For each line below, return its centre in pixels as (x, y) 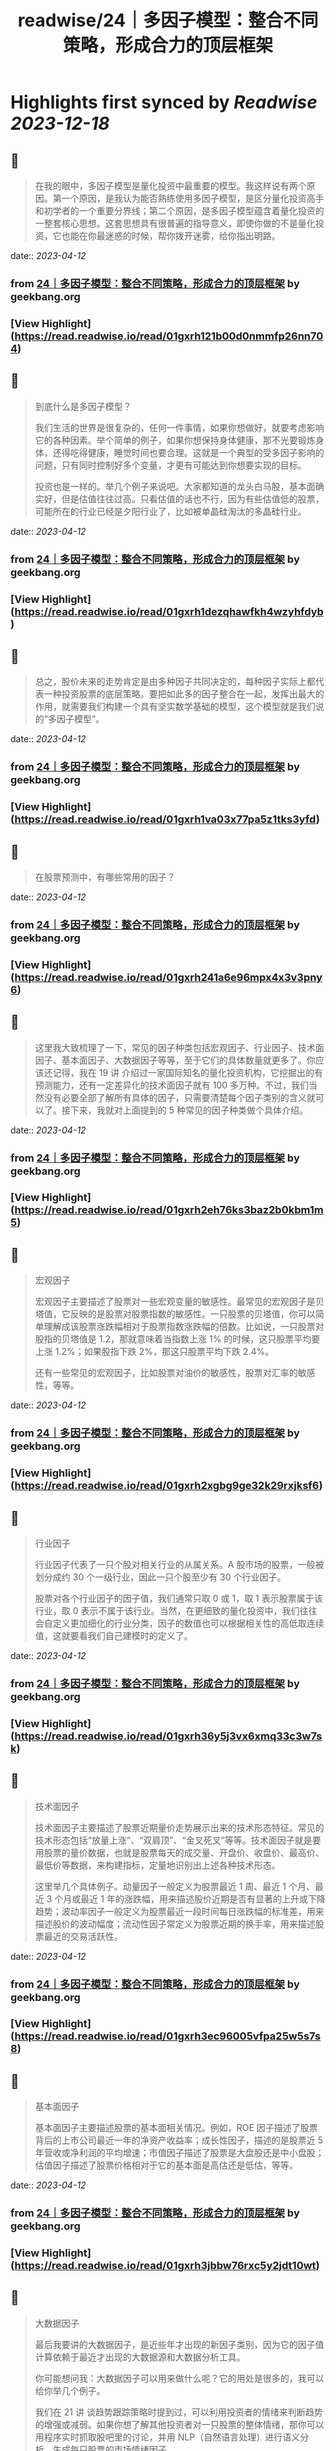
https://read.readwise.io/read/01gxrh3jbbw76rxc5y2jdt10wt (165, 2266)
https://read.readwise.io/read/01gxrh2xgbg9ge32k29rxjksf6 (167, 1486)
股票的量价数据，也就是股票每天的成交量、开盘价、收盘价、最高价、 (184, 1852)
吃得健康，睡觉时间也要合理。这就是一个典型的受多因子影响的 (197, 452)
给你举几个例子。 (70, 2390)
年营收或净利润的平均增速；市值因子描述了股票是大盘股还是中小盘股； (179, 2153)
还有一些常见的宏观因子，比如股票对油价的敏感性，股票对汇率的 (166, 1373)
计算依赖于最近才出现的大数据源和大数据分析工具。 (140, 2357)
